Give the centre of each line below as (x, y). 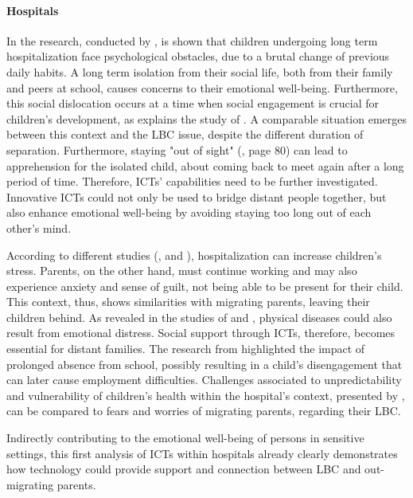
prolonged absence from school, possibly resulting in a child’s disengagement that (205, 364)
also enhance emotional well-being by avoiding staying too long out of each (189, 212)
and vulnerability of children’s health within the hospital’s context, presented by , (206, 395)
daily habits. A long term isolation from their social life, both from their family (200, 71)
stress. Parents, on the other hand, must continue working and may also (182, 271)
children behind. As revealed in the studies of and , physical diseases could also (199, 317)
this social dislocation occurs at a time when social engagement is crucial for (193, 103)
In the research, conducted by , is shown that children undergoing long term (192, 40)
